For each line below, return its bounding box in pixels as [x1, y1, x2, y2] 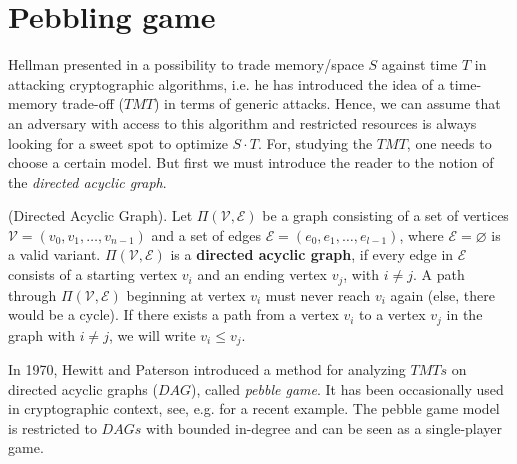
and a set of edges [151, 224, 261, 245]
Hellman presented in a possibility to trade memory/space [8, 54, 364, 75]
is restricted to [8, 417, 97, 438]
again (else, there [390, 284, 495, 305]
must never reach [265, 284, 371, 305]
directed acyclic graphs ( [8, 378, 158, 399]
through [8, 284, 57, 305]
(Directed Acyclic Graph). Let [8, 205, 193, 226]
